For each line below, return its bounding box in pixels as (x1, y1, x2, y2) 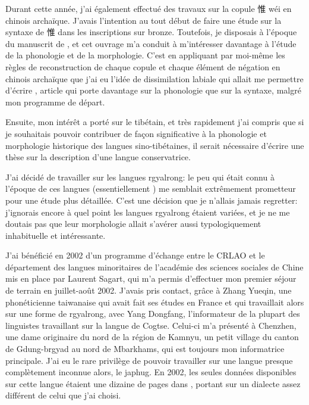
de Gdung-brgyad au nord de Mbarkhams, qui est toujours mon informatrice (5, 342, 285, 355)
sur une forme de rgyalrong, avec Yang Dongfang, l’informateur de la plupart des (5, 307, 300, 320)
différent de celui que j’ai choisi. (5, 389, 121, 401)
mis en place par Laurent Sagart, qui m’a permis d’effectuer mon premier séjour (5, 272, 297, 285)
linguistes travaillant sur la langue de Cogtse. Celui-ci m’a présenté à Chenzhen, (5, 319, 297, 331)
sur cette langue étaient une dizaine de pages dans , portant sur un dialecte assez (5, 377, 301, 390)
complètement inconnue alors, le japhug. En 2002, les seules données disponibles (5, 366, 297, 378)
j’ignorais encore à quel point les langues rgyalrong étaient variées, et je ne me (5, 205, 290, 218)
